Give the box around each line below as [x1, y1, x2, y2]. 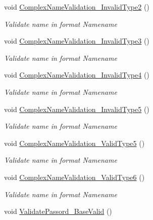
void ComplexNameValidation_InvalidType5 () [4, 103, 149, 114]
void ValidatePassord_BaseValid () [4, 206, 112, 216]
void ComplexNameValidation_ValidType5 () [4, 137, 145, 148]
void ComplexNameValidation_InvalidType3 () [4, 35, 149, 46]
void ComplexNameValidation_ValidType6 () [4, 171, 145, 182]
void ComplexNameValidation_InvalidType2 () [4, 2, 149, 12]
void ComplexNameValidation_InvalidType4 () [4, 69, 149, 80]
